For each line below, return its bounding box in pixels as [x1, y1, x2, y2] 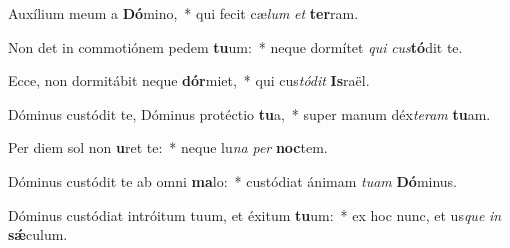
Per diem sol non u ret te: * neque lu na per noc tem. [8, 137, 328, 158]
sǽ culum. [8, 224, 68, 245]
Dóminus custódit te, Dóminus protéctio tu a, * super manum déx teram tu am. [8, 103, 491, 124]
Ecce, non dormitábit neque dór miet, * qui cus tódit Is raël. [8, 70, 370, 91]
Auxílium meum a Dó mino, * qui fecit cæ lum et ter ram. [8, 3, 359, 23]
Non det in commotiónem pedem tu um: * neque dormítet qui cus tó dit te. [8, 36, 463, 57]
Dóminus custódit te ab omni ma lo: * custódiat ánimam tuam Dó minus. [8, 170, 458, 191]
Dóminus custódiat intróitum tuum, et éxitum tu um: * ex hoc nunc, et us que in [8, 204, 502, 225]
